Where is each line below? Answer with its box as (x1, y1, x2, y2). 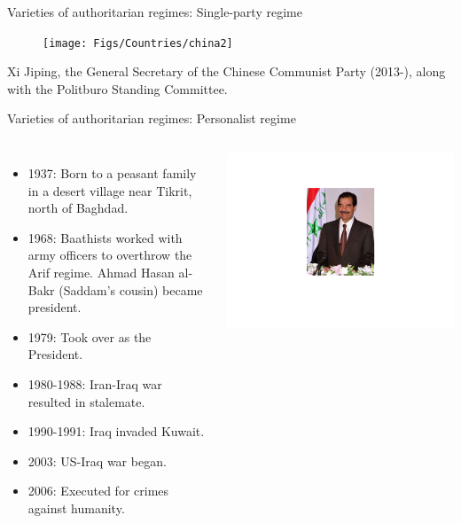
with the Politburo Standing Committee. (7, 79, 228, 98)
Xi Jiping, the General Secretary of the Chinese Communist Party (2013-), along (7, 62, 446, 81)
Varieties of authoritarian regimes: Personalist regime (7, 109, 296, 128)
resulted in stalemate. (27, 392, 145, 410)
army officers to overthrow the (27, 246, 192, 264)
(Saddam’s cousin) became (59, 280, 203, 299)
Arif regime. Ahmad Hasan (27, 263, 175, 281)
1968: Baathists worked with (27, 228, 183, 246)
